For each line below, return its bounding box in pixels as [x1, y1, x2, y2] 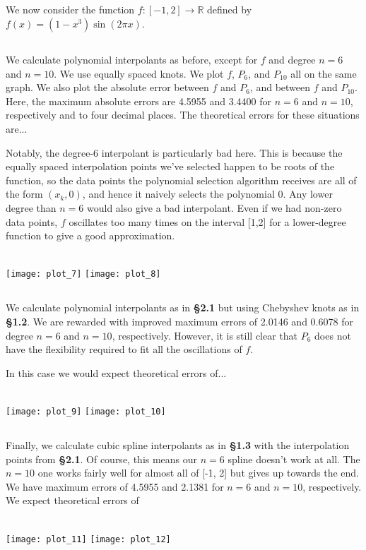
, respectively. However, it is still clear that [112, 328, 298, 342]
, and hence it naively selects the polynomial [82, 186, 275, 201]
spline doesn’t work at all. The [228, 451, 360, 466]
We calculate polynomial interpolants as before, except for [6, 52, 258, 66]
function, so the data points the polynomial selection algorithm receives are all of [6, 172, 357, 187]
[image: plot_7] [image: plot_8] [6, 269, 161, 280]
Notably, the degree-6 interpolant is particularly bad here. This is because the [6, 145, 343, 160]
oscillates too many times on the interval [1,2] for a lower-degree [69, 214, 346, 229]
